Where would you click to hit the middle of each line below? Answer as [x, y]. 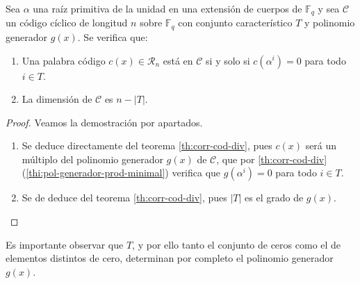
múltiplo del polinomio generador [92, 159]
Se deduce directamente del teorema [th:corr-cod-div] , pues [147, 145]
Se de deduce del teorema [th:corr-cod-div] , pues [124, 198]
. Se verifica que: [113, 36]
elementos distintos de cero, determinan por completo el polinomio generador [170, 258]
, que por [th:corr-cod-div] [272, 159]
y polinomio [329, 23]
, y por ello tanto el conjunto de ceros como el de [237, 244]
